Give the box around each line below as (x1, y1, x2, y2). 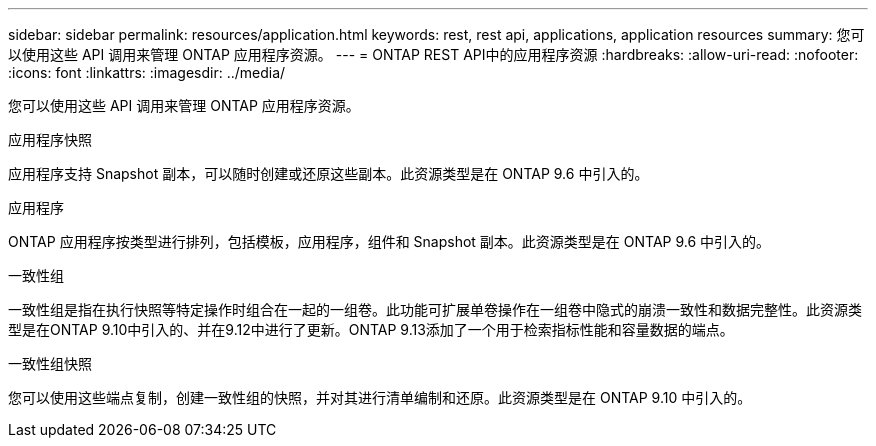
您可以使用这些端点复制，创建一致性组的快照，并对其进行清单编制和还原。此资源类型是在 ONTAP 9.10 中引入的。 (8, 389, 752, 406)
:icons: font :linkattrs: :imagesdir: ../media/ (8, 64, 286, 81)
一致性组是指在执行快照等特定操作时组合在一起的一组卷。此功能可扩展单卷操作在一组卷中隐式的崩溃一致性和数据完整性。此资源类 (8, 301, 862, 318)
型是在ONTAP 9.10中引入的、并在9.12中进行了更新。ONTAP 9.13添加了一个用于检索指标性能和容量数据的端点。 (8, 321, 734, 338)
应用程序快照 (8, 131, 92, 148)
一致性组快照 (8, 355, 92, 372)
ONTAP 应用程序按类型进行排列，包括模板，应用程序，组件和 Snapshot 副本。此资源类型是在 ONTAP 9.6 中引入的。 (8, 233, 771, 250)
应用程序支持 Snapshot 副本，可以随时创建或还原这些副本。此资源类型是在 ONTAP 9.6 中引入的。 (8, 165, 649, 182)
